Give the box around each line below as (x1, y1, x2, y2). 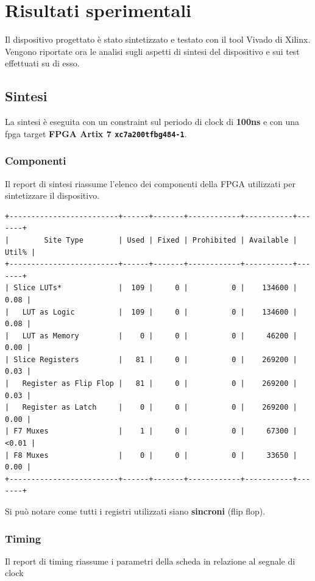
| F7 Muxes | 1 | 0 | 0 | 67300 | (5, 427, 297, 436)
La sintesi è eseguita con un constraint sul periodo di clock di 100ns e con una (5, 115, 300, 128)
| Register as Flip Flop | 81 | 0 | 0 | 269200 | (5, 379, 297, 388)
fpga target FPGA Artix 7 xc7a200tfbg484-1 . (5, 127, 187, 140)
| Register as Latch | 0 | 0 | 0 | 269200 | (5, 403, 297, 412)
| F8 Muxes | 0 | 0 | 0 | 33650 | (5, 451, 297, 460)
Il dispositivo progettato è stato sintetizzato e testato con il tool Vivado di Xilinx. (5, 33, 311, 46)
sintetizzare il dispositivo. (5, 189, 100, 202)
